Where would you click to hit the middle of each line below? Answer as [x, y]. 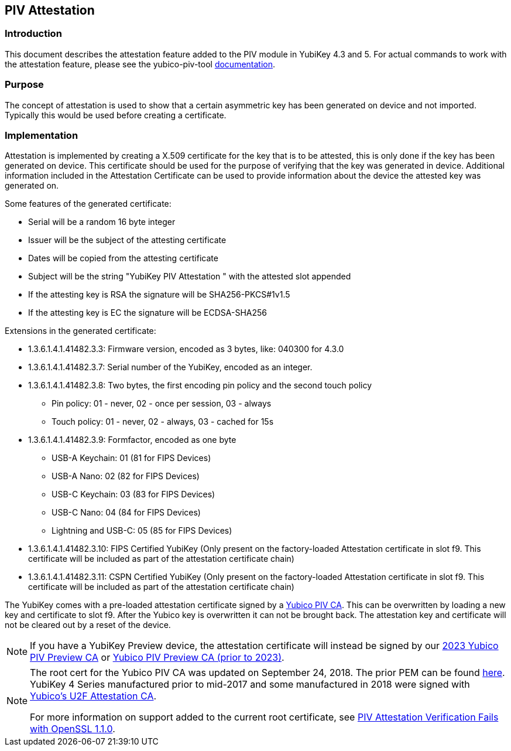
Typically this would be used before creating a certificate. [116, 115]
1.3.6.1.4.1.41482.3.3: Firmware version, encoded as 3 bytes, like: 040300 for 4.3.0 [186, 349]
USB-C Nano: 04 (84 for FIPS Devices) [126, 513]
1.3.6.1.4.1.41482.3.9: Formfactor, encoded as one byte [132, 440]
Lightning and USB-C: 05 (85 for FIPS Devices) [142, 531]
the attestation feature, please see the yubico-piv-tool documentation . [140, 64]
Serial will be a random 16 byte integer [102, 222]
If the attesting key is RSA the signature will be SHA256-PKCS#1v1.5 [159, 295]
